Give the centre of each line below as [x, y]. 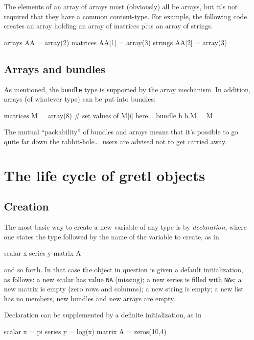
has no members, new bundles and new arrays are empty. [90, 298]
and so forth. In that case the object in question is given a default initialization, [124, 269]
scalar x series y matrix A [43, 253]
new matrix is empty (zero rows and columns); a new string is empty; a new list [124, 289]
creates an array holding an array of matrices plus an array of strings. [108, 26]
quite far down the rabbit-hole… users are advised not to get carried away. [115, 142]
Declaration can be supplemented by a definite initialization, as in [103, 315]
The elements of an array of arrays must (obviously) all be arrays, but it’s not [121, 6]
